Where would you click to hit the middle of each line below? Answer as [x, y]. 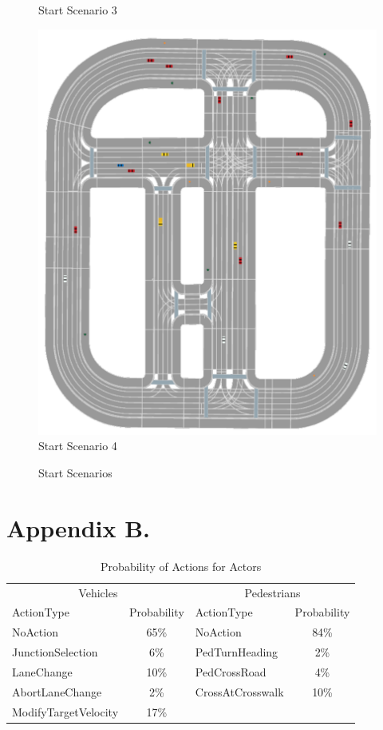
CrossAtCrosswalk [239, 691]
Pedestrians [272, 592]
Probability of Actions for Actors [181, 566]
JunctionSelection [55, 652]
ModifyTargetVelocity [65, 711]
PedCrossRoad [231, 671]
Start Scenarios [75, 472]
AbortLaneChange [57, 691]
